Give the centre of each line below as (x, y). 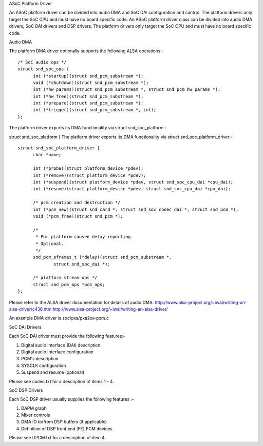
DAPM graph (34, 408)
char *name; (47, 155)
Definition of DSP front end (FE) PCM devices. (67, 428)
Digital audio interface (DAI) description (61, 345)
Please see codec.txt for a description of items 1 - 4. (61, 381)
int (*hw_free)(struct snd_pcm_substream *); (88, 96)
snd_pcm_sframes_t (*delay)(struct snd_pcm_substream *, (102, 257)
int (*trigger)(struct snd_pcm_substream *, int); (95, 110)
